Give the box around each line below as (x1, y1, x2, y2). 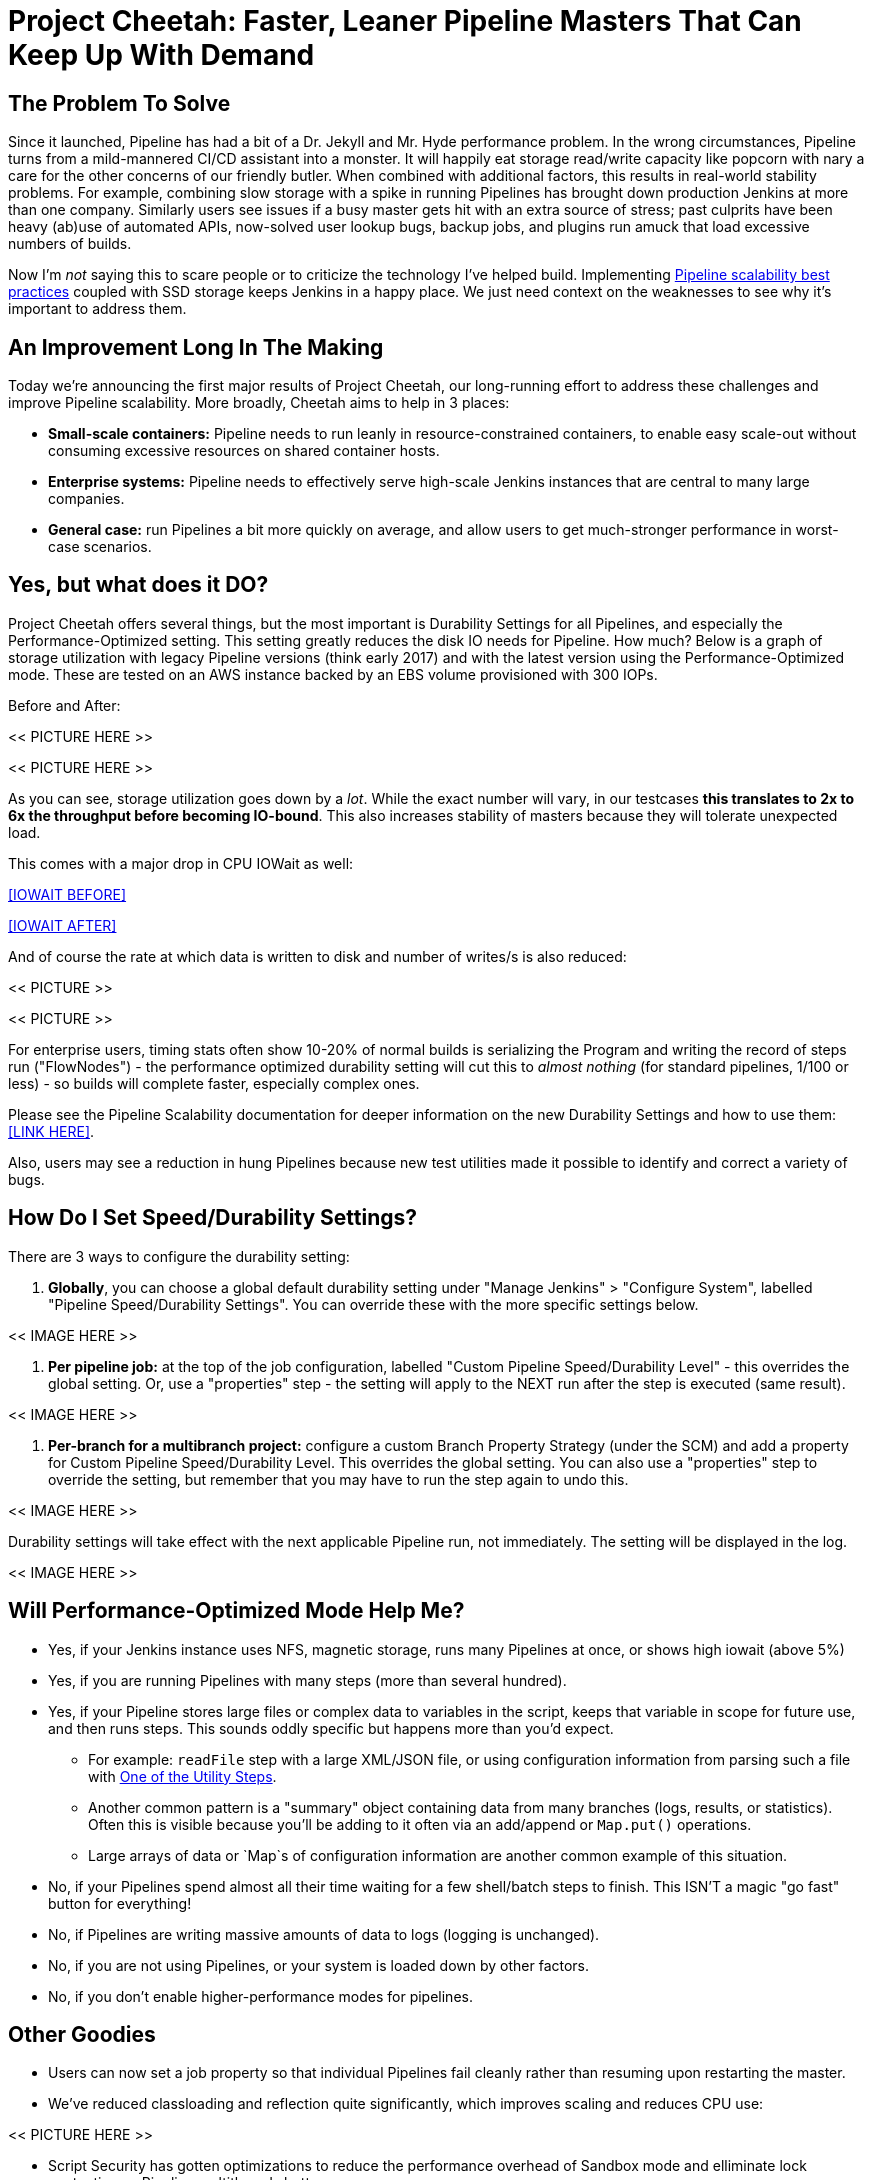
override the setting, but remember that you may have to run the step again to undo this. (48, 1470, 629, 1488)
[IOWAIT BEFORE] (8, 885, 127, 903)
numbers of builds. (8, 235, 132, 253)
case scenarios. (48, 538, 152, 556)
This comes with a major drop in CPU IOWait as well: (8, 854, 354, 872)
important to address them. (8, 300, 187, 318)
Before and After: (8, 696, 121, 714)
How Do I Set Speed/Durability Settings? (8, 1205, 418, 1231)
